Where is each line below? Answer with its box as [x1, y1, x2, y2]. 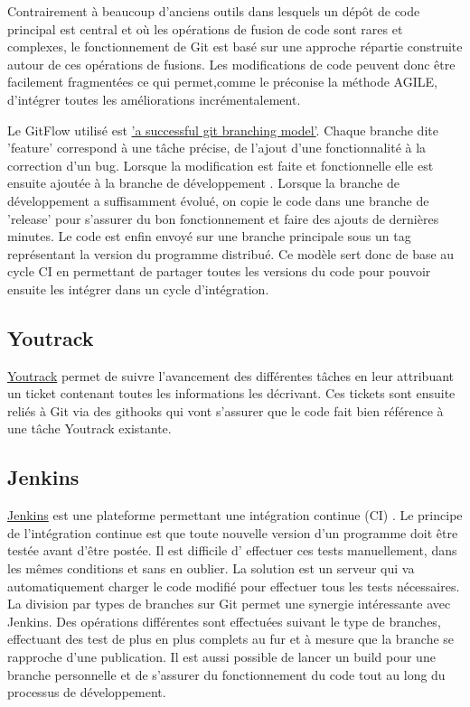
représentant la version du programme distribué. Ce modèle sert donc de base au [7, 244, 455, 263]
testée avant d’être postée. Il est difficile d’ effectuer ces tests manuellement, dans [7, 541, 457, 560]
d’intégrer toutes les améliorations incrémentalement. [7, 89, 301, 108]
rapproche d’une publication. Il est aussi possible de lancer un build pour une [7, 647, 436, 666]
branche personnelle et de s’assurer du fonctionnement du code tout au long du [7, 665, 446, 684]
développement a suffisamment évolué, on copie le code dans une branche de [7, 191, 429, 209]
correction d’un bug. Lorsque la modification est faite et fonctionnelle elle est [7, 155, 434, 174]
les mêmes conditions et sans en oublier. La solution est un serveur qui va [7, 559, 415, 578]
